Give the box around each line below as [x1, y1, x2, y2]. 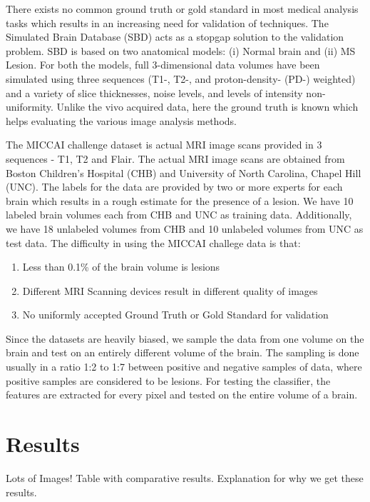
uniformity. [6, 99, 53, 114]
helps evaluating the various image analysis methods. [6, 113, 237, 128]
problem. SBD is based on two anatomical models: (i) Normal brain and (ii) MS [6, 43, 356, 58]
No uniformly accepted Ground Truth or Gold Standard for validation [22, 307, 329, 322]
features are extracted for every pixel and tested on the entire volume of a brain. [6, 387, 358, 402]
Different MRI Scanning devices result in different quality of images [22, 283, 318, 298]
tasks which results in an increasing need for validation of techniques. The [6, 15, 329, 30]
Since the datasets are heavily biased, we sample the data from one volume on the [6, 331, 364, 346]
